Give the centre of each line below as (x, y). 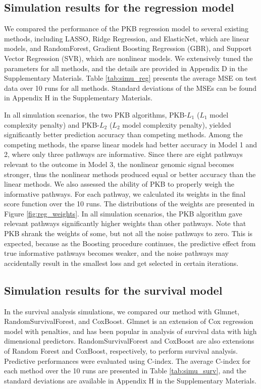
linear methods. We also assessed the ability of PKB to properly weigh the (119, 184)
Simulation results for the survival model (113, 290)
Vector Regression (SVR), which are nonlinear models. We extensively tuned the (128, 58)
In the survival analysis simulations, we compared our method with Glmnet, (122, 311)
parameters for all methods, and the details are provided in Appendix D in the (126, 68)
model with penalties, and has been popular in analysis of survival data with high (130, 331)
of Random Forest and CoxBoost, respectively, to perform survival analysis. (121, 351)
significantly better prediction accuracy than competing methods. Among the (123, 134)
